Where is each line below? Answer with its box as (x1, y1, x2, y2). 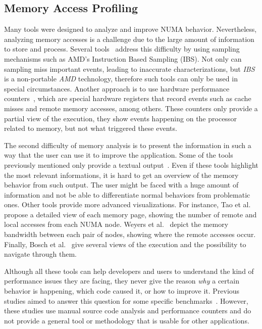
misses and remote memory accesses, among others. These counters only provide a (4, 103, 258, 113)
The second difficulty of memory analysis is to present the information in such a (4, 139, 251, 150)
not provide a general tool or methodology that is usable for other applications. (4, 315, 249, 325)
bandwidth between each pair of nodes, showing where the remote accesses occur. (4, 229, 256, 240)
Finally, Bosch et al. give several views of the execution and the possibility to (4, 239, 246, 249)
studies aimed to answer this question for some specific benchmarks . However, (4, 295, 248, 306)
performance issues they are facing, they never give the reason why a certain (4, 275, 239, 286)
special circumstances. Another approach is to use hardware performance (4, 83, 230, 93)
